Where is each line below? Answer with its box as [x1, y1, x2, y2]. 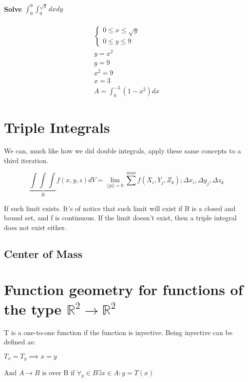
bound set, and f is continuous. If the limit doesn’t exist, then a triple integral [4, 212, 237, 223]
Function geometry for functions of [4, 279, 243, 299]
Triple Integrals [4, 117, 110, 137]
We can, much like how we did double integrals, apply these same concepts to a [4, 146, 241, 156]
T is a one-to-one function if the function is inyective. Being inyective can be [4, 327, 232, 337]
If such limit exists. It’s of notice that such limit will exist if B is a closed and [4, 203, 236, 213]
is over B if [42, 367, 75, 378]
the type [4, 298, 62, 318]
